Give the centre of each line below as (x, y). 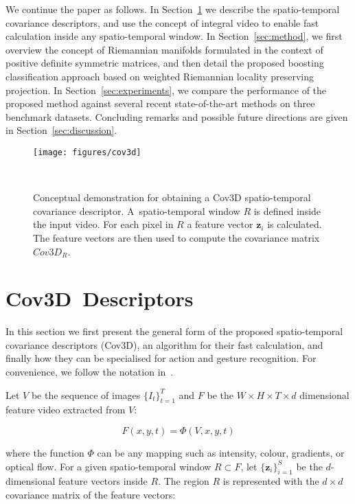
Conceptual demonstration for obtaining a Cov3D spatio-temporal (172, 197)
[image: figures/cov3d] (87, 152)
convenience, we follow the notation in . (90, 372)
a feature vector (220, 224)
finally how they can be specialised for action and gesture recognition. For (161, 358)
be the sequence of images (86, 394)
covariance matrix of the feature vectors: (91, 495)
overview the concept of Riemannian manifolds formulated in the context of (164, 49)
